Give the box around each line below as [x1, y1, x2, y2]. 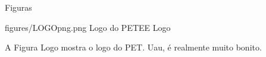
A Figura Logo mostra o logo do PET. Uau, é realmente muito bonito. [5, 41, 262, 53]
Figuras [5, 1, 32, 13]
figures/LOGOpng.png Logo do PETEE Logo [5, 21, 171, 33]
